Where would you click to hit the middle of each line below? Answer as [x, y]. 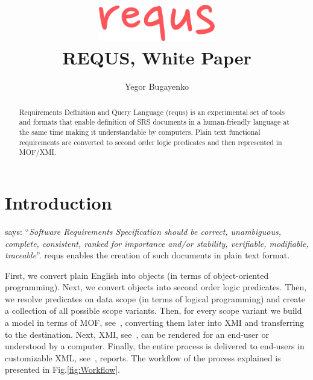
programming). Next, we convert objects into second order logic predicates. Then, [156, 287]
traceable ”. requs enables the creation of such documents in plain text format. [147, 255]
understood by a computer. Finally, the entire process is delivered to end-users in [155, 346]
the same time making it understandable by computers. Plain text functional [140, 132]
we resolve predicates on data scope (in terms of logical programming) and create [155, 298]
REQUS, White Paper [157, 58]
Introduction [58, 202]
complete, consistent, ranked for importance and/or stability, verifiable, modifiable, [157, 243]
